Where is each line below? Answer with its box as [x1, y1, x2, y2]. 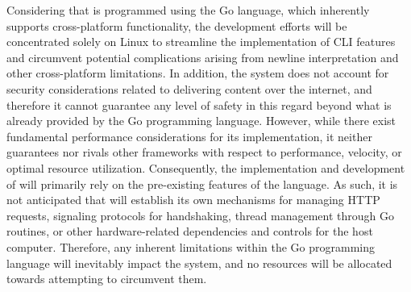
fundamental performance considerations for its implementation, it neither [6, 127, 372, 144]
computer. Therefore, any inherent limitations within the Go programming [6, 238, 376, 255]
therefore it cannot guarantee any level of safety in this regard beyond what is [6, 96, 392, 113]
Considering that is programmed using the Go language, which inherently [6, 2, 370, 18]
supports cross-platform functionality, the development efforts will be [6, 17, 347, 34]
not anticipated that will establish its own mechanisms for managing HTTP [6, 191, 380, 208]
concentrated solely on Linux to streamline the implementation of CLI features [6, 33, 396, 50]
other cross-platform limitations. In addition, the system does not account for [6, 65, 389, 81]
